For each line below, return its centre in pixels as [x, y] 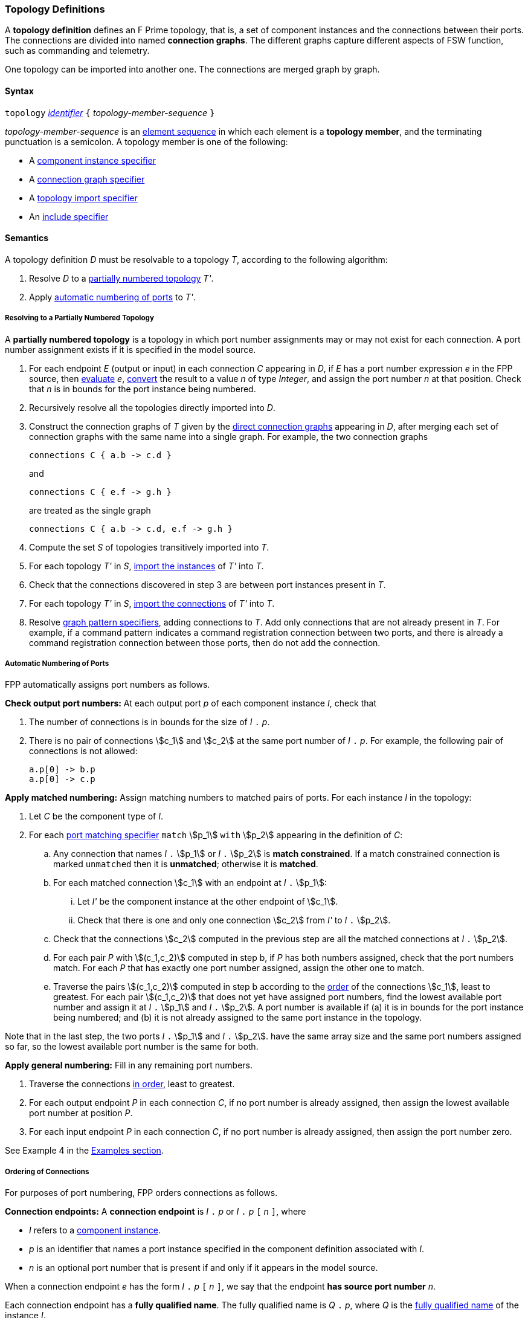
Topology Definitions [55, 9]
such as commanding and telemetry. [77, 51]
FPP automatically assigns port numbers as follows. [108, 685]
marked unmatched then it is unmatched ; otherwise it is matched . [186, 864]
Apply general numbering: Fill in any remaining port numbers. [129, 1065]
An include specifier [69, 216]
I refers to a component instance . [95, 1230]
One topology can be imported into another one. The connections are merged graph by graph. [192, 69]
